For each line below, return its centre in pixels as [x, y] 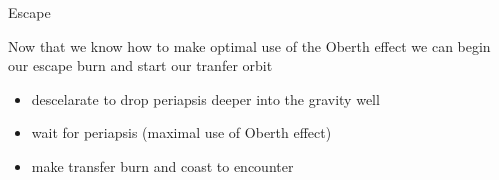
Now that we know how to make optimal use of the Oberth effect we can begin [249, 45]
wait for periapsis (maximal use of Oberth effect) [181, 132]
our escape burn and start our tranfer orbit [140, 65]
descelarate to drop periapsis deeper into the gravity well [205, 98]
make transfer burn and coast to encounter [162, 165]
